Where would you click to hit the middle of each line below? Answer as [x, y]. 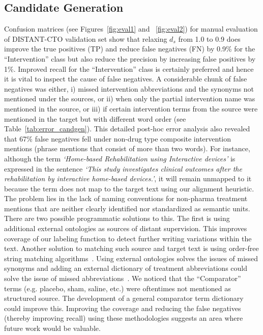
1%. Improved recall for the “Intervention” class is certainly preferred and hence [129, 68]
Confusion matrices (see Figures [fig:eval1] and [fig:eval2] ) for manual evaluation [131, 29]
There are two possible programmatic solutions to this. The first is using [117, 218]
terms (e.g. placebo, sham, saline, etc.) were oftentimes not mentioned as [118, 288]
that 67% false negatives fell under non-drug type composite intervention [118, 138]
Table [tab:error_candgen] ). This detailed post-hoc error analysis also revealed [127, 129]
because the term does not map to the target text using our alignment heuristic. [129, 188]
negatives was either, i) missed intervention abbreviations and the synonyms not [129, 88]
